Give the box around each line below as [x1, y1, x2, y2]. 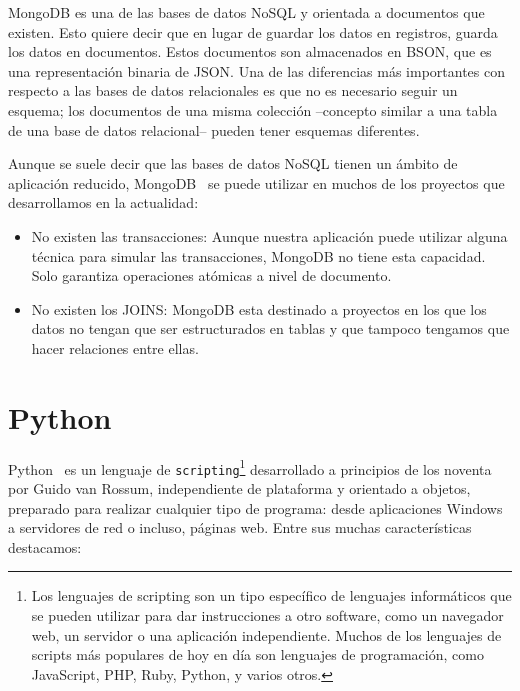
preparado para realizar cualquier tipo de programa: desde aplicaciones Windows [8, 497, 503, 518]
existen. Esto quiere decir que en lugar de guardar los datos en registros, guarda [8, 21, 498, 42]
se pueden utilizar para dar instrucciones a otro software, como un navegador [31, 604, 504, 625]
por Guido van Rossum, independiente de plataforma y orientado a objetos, [8, 477, 471, 498]
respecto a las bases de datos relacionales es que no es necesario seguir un [8, 80, 458, 101]
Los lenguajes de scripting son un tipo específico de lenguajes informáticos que [31, 585, 512, 606]
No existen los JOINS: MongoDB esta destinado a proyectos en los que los [31, 298, 487, 319]
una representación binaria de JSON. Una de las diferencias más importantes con [8, 60, 505, 81]
